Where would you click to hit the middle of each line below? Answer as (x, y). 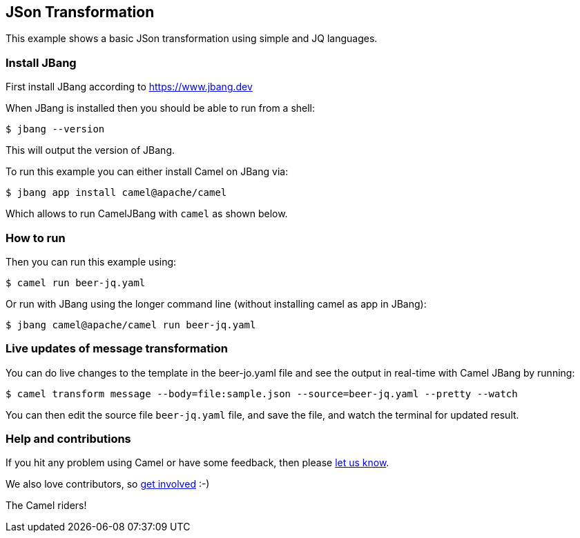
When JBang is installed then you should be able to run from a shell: (161, 108)
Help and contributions (68, 439)
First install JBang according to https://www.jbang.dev (129, 87)
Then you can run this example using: (91, 261)
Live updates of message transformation (117, 349)
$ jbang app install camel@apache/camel (116, 193)
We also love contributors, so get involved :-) (108, 484)
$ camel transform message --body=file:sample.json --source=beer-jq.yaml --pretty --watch (262, 393)
